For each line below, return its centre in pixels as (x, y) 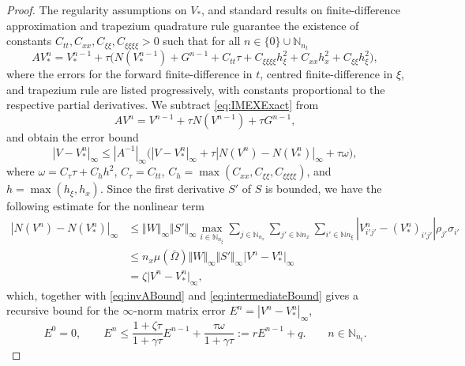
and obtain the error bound (73, 137)
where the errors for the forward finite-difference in (129, 74)
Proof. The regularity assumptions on (97, 9)
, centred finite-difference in (326, 74)
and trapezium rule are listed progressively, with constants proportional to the (196, 89)
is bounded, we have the (324, 189)
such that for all (202, 41)
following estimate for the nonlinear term (106, 206)
